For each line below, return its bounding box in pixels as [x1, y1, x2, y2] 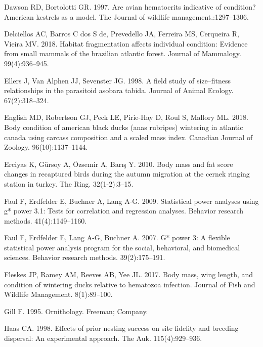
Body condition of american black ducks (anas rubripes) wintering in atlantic [4, 121, 243, 132]
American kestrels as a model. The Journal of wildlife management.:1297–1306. [4, 11, 249, 22]
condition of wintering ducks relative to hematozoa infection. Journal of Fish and [4, 279, 255, 289]
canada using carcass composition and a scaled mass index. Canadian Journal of [4, 132, 253, 142]
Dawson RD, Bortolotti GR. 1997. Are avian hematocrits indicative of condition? [4, 2, 256, 12]
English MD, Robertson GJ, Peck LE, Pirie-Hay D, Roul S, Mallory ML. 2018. [4, 112, 248, 122]
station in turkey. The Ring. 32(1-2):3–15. [4, 178, 134, 189]
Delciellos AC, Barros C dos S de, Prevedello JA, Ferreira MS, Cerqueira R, [4, 28, 239, 39]
